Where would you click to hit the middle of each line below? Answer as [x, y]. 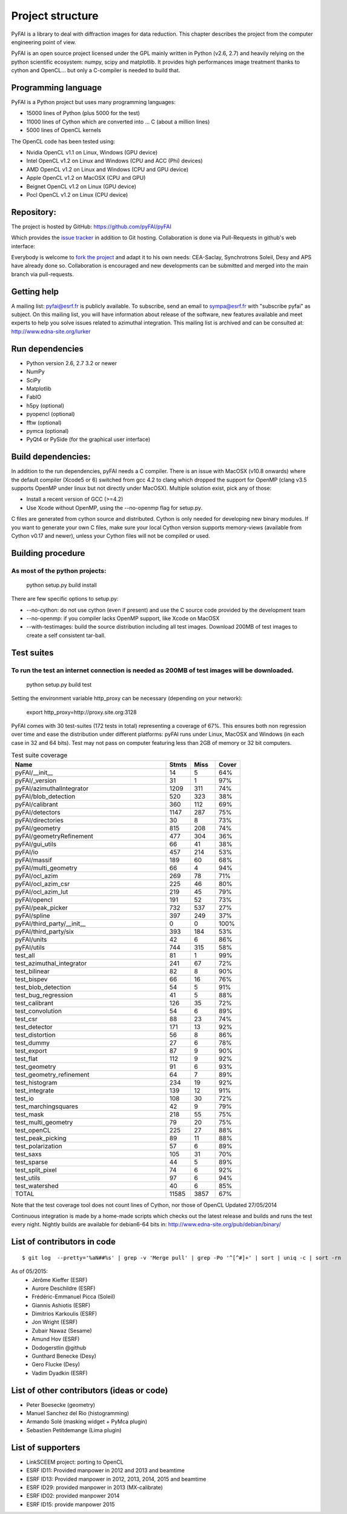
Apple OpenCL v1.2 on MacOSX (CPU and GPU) [86, 178]
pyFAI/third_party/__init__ [50, 924]
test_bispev [31, 979]
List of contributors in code [64, 1242]
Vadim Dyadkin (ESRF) [60, 1373]
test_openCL [33, 1130]
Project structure [55, 16]
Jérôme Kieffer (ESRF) [60, 1280]
